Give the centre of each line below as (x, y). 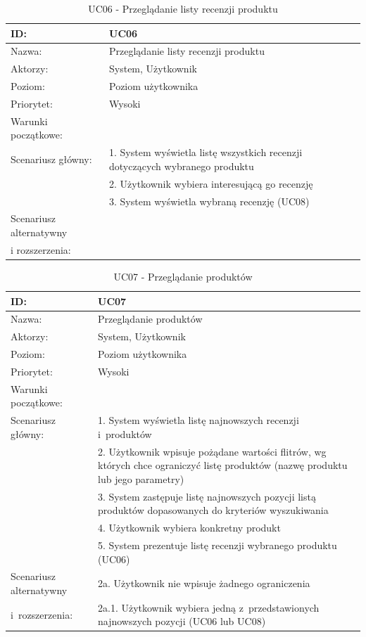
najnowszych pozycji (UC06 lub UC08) (182, 621)
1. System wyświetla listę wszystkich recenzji (206, 152)
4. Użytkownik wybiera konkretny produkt (189, 528)
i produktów (125, 433)
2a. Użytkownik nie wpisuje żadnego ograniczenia (204, 583)
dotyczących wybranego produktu (182, 166)
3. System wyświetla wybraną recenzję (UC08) (209, 201)
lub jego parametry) (141, 478)
